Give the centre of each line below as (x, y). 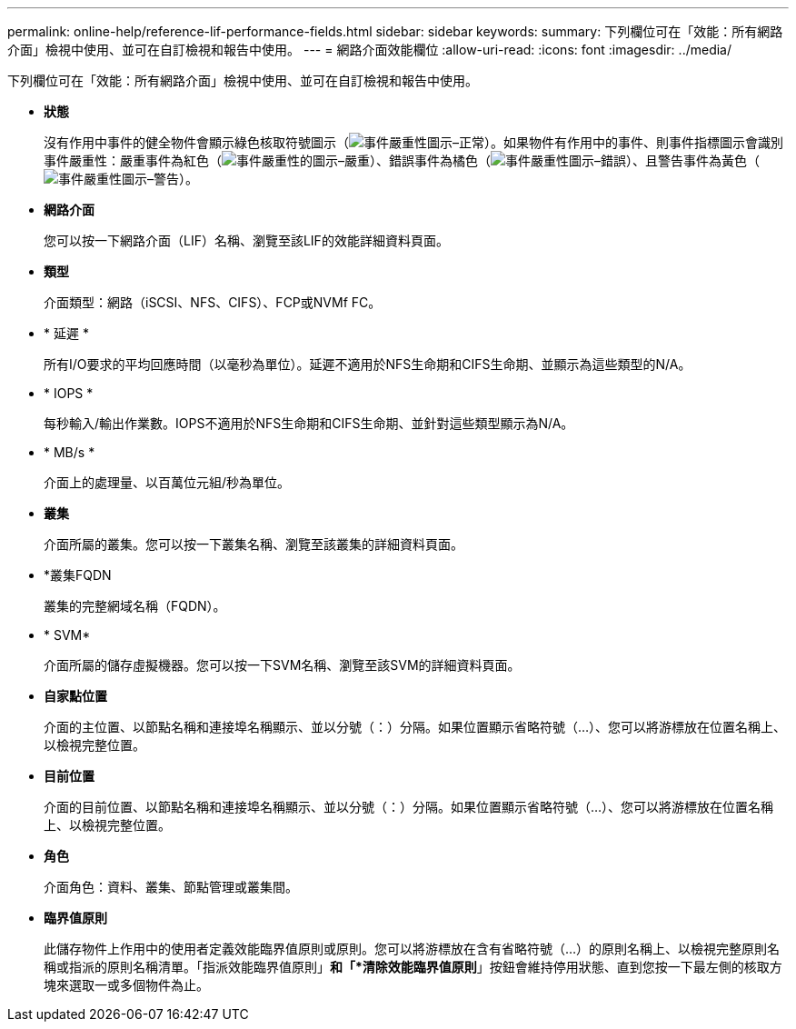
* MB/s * (70, 452)
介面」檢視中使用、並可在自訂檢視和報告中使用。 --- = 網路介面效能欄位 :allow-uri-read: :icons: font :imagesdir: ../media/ (370, 50)
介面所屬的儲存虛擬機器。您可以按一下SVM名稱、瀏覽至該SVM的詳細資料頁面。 (282, 665)
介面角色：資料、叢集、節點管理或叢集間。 (171, 887)
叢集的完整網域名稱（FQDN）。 (135, 606)
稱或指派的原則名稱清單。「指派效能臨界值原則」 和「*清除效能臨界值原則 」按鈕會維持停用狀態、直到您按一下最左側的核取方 (413, 967)
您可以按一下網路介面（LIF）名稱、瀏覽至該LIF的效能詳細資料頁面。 (246, 240)
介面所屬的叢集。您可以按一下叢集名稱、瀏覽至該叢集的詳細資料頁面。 (254, 544)
